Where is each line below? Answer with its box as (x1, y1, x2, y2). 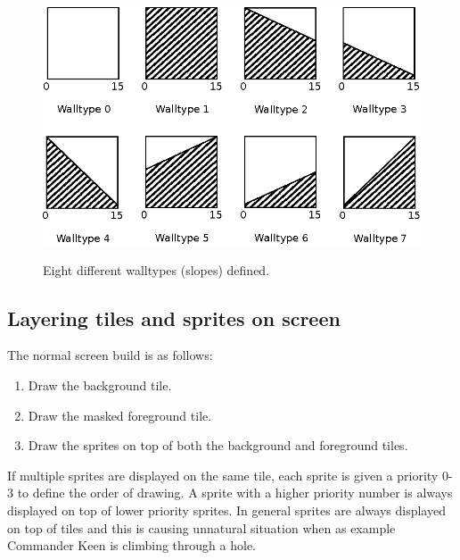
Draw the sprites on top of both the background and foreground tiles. (28, 436, 408, 455)
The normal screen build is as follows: (7, 346, 213, 364)
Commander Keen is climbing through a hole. (7, 536, 256, 555)
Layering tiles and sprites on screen (7, 304, 341, 331)
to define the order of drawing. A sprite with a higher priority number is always (17, 483, 453, 502)
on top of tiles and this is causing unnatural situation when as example (7, 518, 396, 537)
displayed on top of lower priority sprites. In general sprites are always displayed (7, 501, 446, 520)
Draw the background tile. (28, 376, 172, 395)
